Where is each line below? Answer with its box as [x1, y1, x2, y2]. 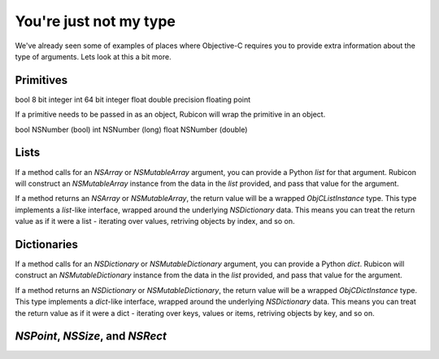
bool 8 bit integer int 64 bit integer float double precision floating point [15, 94, 251, 104]
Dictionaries [15, 237, 79, 252]
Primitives [15, 73, 68, 87]
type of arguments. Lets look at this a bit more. [15, 51, 172, 61]
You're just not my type [15, 12, 176, 30]
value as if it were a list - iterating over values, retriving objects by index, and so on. [15, 217, 296, 226]
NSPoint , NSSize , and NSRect [15, 330, 167, 344]
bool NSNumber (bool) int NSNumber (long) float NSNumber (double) [15, 125, 248, 134]
